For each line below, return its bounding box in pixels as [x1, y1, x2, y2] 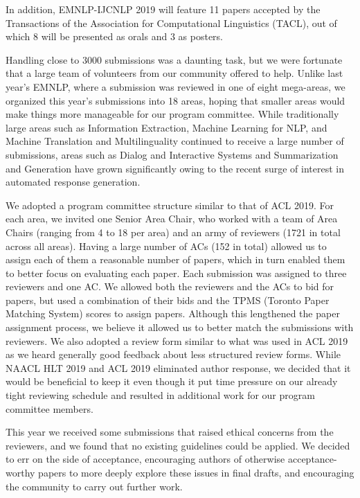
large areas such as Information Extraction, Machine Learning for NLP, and [6, 120, 327, 134]
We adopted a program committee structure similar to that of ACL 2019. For [6, 197, 334, 212]
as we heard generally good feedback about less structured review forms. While [6, 347, 341, 362]
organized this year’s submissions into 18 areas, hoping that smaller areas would [6, 93, 345, 107]
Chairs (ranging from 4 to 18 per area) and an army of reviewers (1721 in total [6, 224, 341, 239]
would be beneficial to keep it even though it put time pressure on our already [6, 374, 338, 389]
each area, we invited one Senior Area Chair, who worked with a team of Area [6, 211, 338, 226]
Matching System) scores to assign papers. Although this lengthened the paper [6, 306, 340, 321]
